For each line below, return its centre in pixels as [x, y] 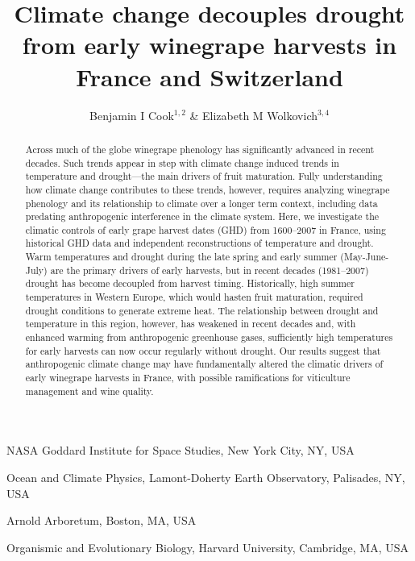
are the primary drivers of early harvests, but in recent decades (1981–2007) [210, 270]
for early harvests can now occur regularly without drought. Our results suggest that [203, 350]
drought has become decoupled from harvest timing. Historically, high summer [190, 283]
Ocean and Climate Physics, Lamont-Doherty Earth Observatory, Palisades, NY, [206, 477]
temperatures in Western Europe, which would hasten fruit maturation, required [194, 297]
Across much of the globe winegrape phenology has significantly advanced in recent [200, 149]
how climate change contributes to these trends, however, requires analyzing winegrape [207, 189]
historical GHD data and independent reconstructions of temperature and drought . [199, 243]
